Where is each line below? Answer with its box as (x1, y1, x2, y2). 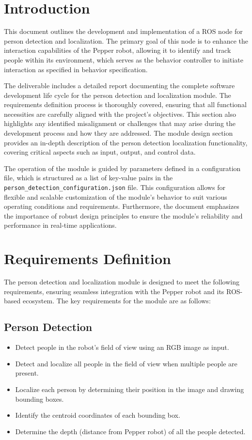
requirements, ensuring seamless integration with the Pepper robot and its (4, 286, 224, 296)
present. (15, 368, 39, 378)
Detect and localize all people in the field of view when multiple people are (15, 358, 237, 368)
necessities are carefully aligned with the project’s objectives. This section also (4, 109, 236, 119)
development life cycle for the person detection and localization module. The (4, 90, 231, 100)
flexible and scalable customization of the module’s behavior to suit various (4, 191, 227, 202)
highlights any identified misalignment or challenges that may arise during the (4, 118, 236, 128)
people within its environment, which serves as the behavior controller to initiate (4, 54, 244, 64)
